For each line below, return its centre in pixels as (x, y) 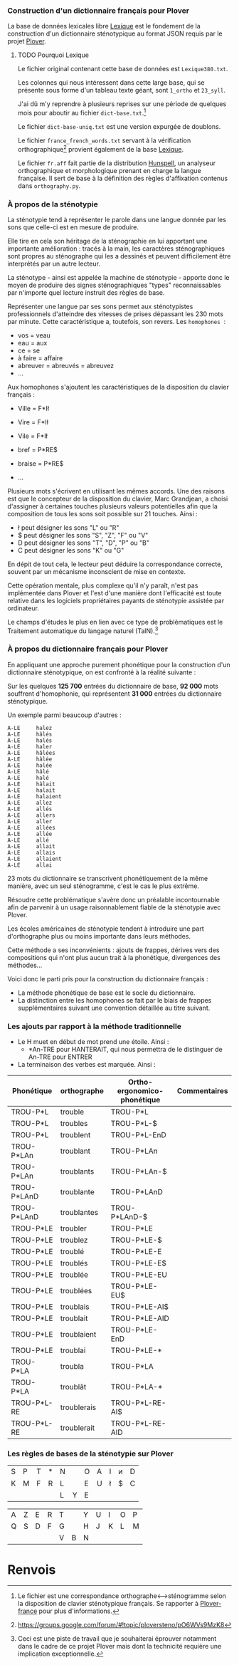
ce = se (29, 350)
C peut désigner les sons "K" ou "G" (71, 550)
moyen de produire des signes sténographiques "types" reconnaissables (114, 285)
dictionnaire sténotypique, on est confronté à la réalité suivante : (102, 672)
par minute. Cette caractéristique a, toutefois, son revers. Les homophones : (117, 321)
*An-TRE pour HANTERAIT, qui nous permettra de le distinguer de (125, 1050)
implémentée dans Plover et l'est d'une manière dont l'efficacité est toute (115, 593)
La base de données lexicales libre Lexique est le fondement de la (104, 26)
